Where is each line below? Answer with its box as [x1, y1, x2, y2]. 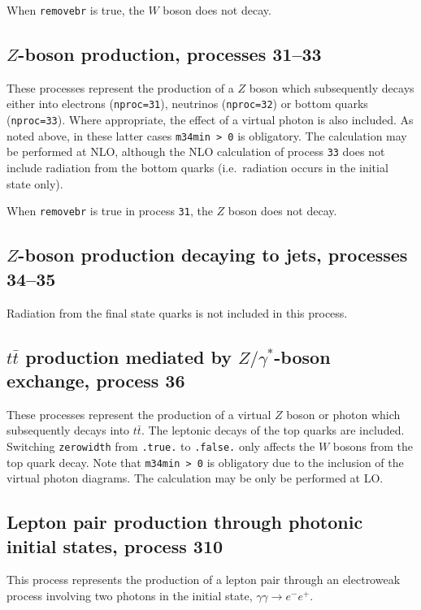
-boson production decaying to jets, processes [18, 242, 408, 267]
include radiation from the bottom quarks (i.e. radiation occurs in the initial [7, 159, 388, 176]
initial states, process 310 [7, 533, 224, 558]
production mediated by [25, 344, 232, 369]
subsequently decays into [7, 422, 130, 439]
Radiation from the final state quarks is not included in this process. [7, 304, 348, 321]
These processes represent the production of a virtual [7, 405, 271, 422]
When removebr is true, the [7, 2, 145, 18]
